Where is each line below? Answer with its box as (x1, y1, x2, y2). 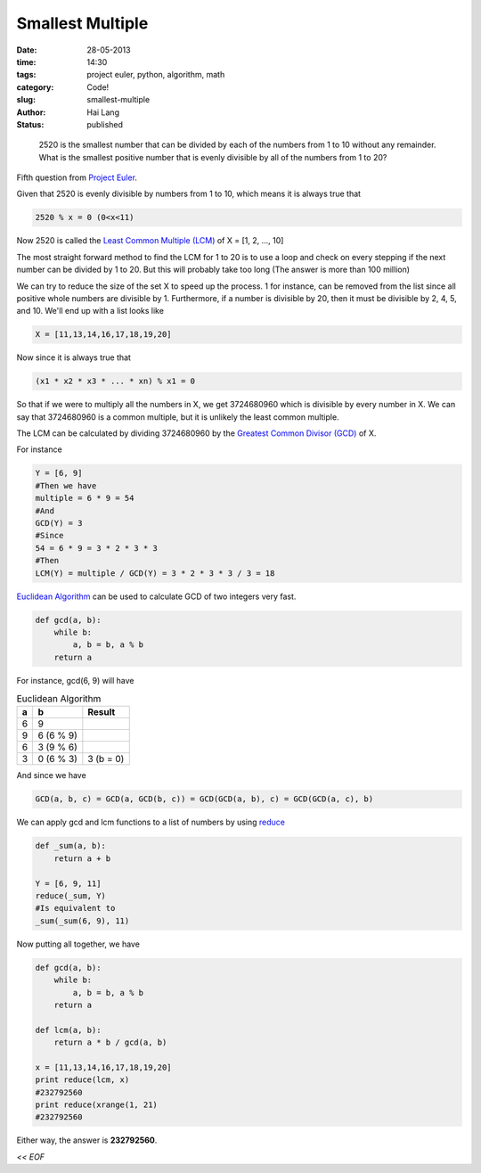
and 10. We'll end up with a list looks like (16, 306, 165, 316)
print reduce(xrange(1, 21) (35, 1100, 158, 1110)
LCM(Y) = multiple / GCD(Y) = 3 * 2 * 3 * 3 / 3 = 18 (35, 568, 275, 578)
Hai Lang (86, 107, 120, 118)
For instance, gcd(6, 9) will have (16, 675, 135, 685)
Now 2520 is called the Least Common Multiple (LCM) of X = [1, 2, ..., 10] (16, 235, 284, 246)
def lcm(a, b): (35, 1025, 102, 1035)
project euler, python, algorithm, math (86, 70, 225, 80)
